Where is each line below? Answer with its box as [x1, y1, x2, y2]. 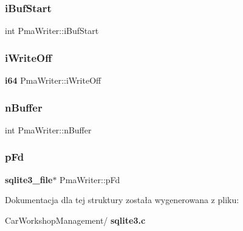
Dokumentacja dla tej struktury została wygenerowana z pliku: [5, 193, 239, 206]
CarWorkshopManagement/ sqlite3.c [5, 213, 146, 226]
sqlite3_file [5, 173, 53, 186]
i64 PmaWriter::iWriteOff [5, 74, 101, 87]
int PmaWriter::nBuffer [5, 123, 92, 136]
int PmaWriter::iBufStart [5, 24, 99, 37]
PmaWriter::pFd [60, 173, 120, 186]
